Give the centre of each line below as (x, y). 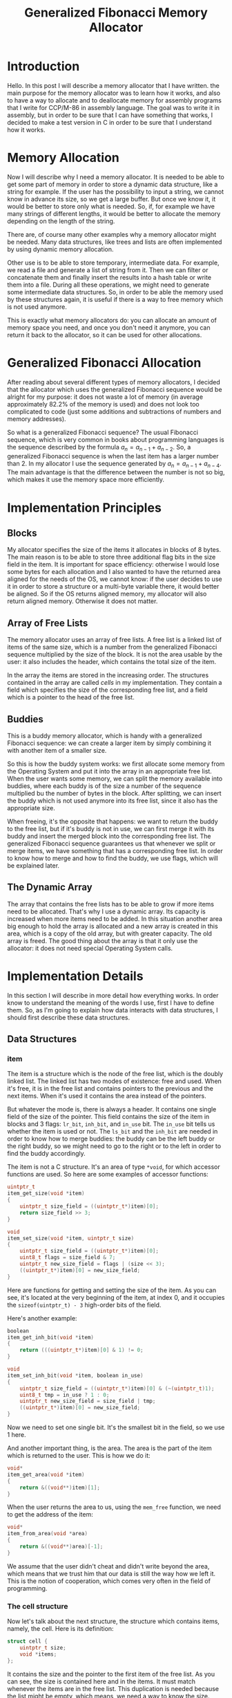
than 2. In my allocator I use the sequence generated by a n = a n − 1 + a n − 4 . (115, 464)
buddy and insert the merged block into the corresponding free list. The (109, 837)
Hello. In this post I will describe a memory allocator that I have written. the (113, 85)
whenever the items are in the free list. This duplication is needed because (113, 1688)
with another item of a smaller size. (57, 751)
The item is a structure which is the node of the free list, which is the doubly (115, 1074)
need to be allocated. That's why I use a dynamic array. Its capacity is (106, 911)
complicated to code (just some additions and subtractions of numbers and (114, 411)
